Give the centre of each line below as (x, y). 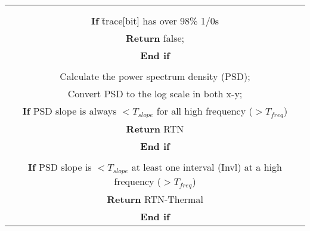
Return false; (155, 38)
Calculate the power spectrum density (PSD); (155, 76)
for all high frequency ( (204, 111)
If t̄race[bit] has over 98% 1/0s (155, 21)
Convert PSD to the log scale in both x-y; (155, 93)
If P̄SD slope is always (69, 111)
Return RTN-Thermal (155, 199)
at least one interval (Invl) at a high (207, 167)
